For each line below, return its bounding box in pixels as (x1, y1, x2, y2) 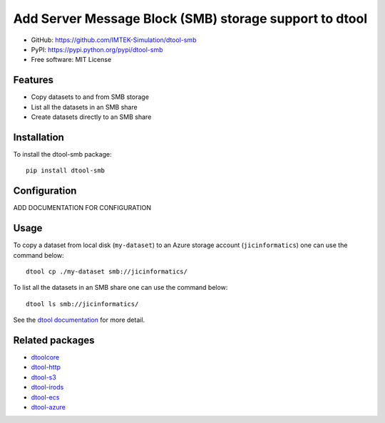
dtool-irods (31, 383, 64, 392)
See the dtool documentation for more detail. (13, 315, 145, 324)
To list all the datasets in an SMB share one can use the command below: (13, 283, 228, 292)
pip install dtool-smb (26, 167, 106, 174)
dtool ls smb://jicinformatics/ (26, 300, 139, 308)
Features (13, 74, 53, 86)
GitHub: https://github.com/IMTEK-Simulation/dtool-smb (31, 36, 197, 44)
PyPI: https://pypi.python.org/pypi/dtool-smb (31, 45, 163, 53)
